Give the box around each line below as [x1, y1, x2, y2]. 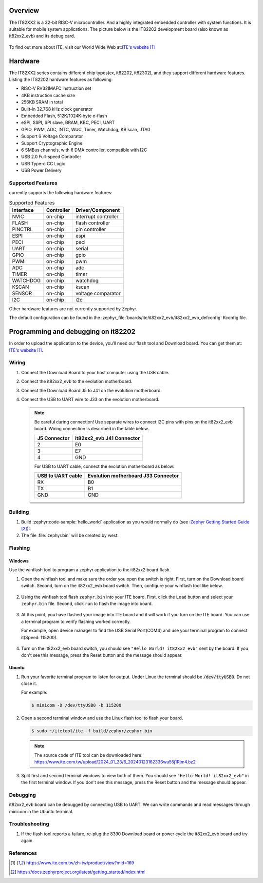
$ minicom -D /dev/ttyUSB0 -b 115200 [31, 702, 122, 708]
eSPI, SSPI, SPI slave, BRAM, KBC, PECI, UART [21, 120, 115, 125]
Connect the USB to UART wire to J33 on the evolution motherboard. [21, 396, 160, 402]
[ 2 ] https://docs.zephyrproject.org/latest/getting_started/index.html [10, 869, 146, 875]
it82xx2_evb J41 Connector [75, 435, 140, 441]
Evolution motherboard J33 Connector [88, 472, 179, 479]
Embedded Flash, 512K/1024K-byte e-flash [21, 113, 107, 119]
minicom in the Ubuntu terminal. [9, 808, 74, 814]
